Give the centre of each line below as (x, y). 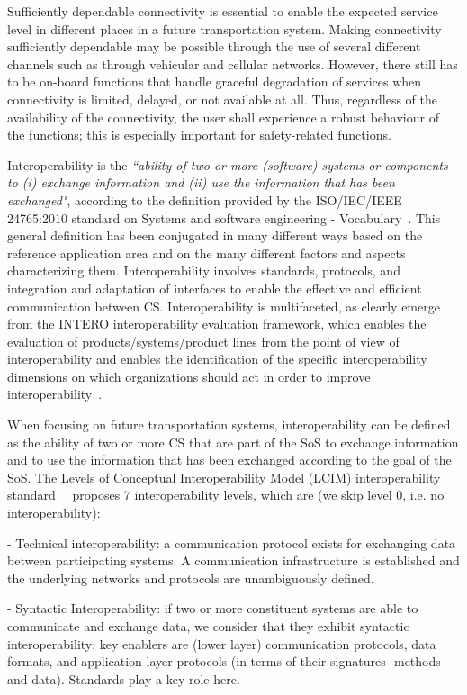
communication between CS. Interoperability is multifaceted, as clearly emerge (224, 306)
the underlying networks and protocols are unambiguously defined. (191, 578)
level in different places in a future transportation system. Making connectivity (225, 28)
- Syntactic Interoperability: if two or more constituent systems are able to (213, 608)
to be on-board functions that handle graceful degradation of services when (215, 81)
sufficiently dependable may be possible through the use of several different (214, 46)
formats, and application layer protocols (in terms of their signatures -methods (224, 661)
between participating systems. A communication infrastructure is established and (233, 560)
